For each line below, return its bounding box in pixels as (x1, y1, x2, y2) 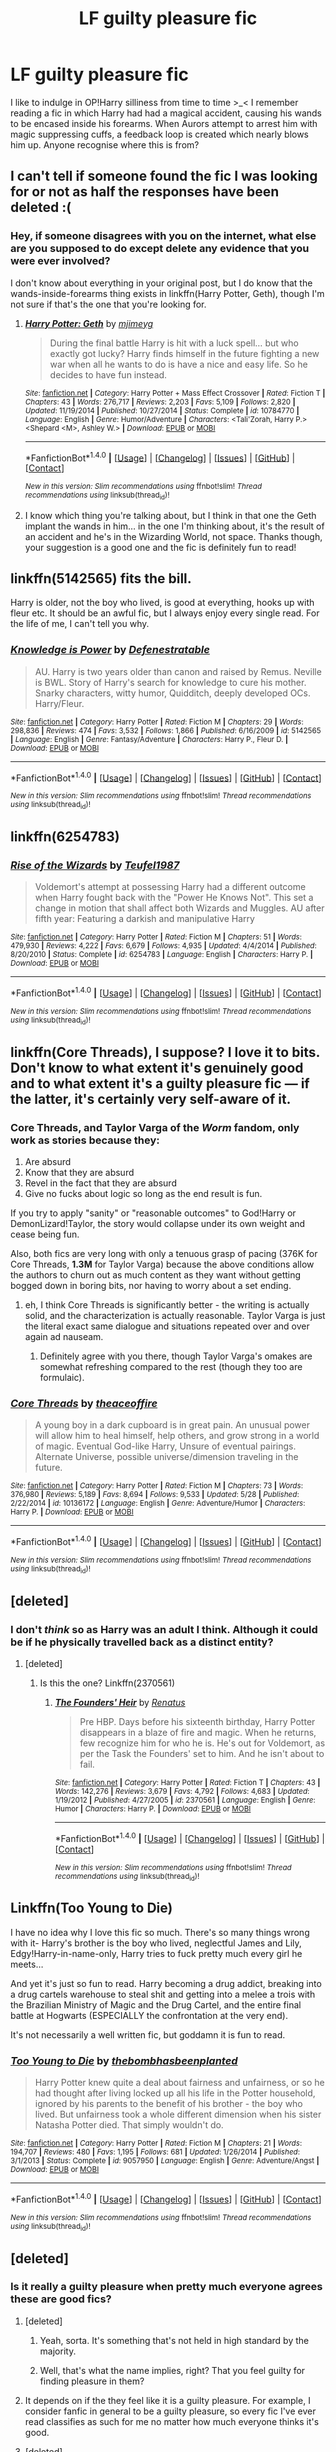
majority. (39, 2345, 77, 2357)
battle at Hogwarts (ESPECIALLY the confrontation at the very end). (10, 2009, 288, 2021)
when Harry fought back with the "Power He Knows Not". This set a (34, 892, 314, 904)
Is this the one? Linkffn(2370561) (39, 1677, 176, 1689)
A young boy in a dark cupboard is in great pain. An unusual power (34, 1419, 310, 1431)
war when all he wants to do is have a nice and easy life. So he (49, 358, 308, 370)
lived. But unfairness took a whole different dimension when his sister (34, 2108, 322, 2121)
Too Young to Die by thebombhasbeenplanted (10, 2053, 238, 2067)
